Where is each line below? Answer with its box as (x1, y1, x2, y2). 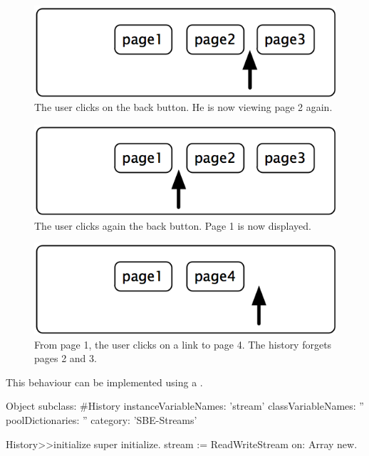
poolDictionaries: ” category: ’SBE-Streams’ (6, 412, 197, 427)
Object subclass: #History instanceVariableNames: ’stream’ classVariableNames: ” (6, 398, 364, 413)
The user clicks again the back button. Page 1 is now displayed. (34, 218, 312, 233)
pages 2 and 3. (34, 351, 97, 366)
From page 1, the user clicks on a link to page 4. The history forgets (34, 336, 332, 351)
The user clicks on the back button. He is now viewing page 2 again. (34, 100, 333, 115)
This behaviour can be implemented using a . (6, 374, 203, 389)
